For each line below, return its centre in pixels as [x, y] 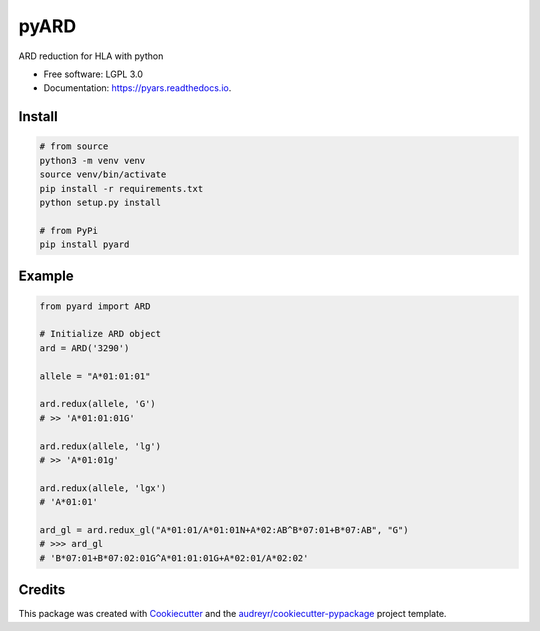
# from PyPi [69, 230]
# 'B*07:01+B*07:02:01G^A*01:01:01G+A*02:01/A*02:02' [174, 558]
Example [46, 276]
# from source [74, 146]
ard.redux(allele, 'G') [98, 404]
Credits [42, 590]
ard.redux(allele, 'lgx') [103, 488]
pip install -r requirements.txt [121, 188]
